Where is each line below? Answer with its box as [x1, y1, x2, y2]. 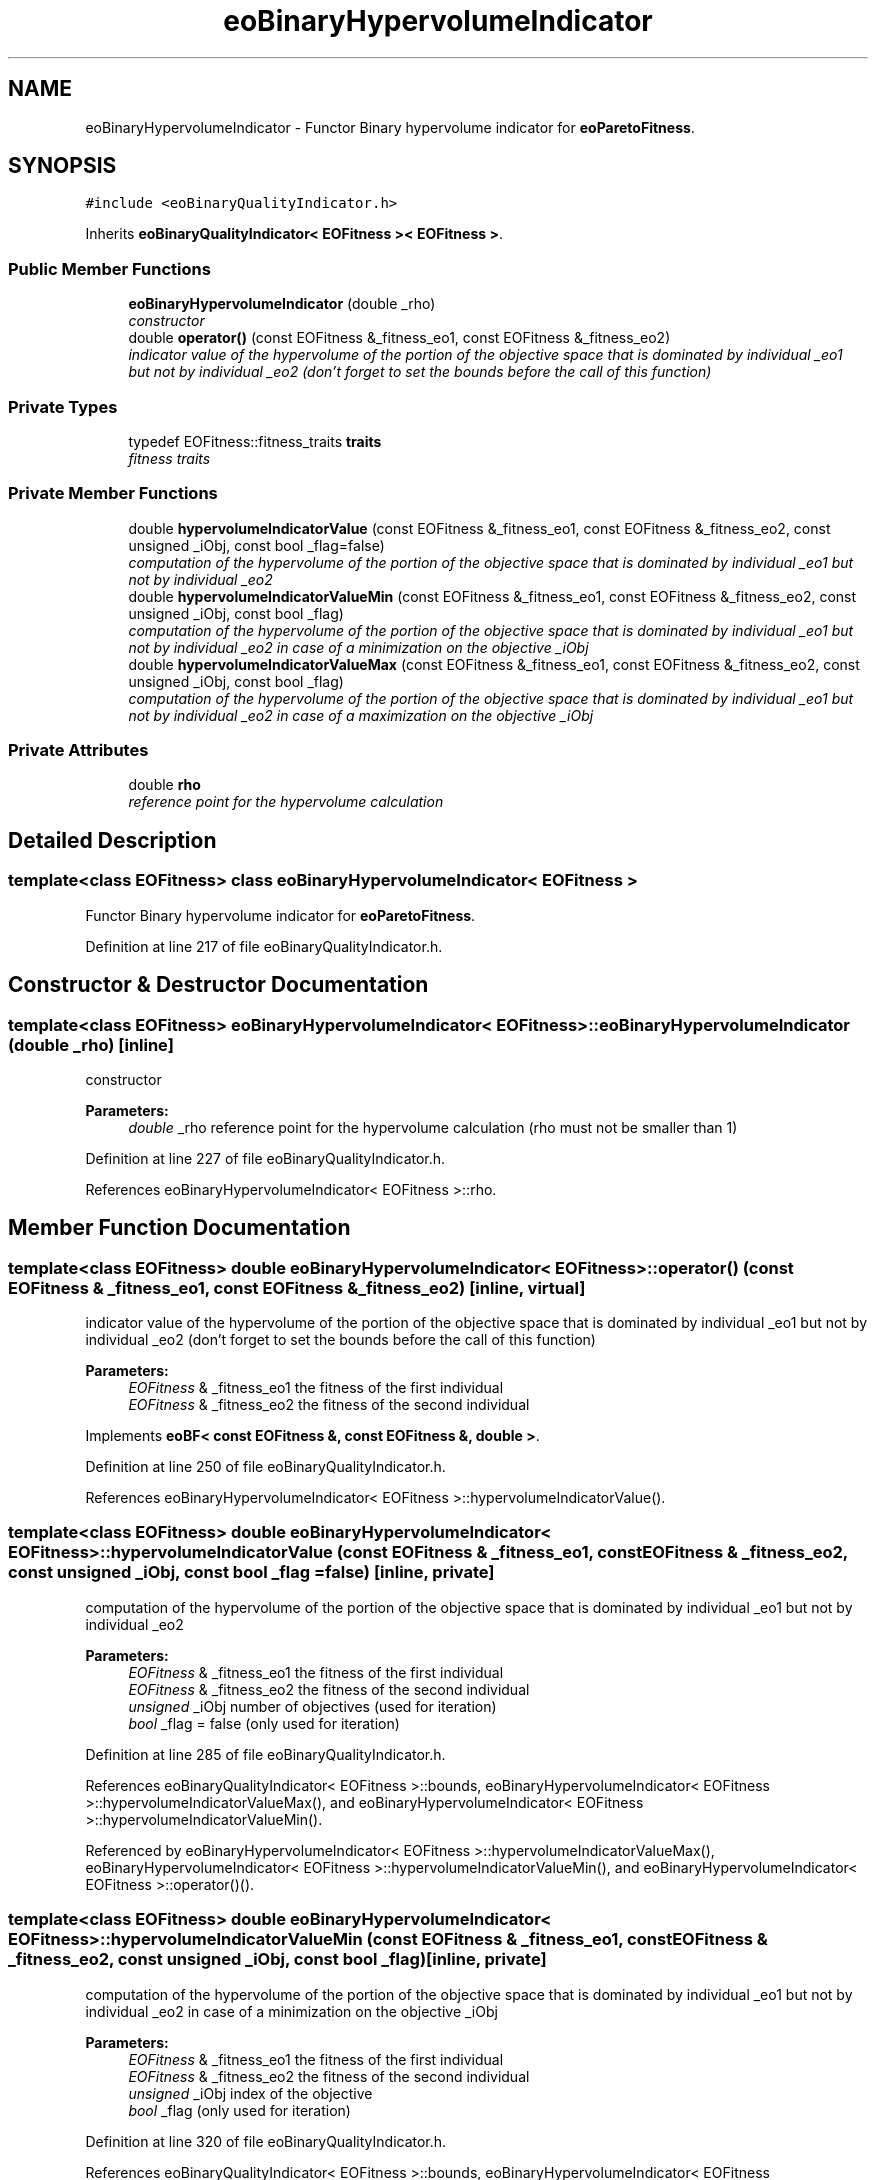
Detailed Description [8, 827, 217, 853]
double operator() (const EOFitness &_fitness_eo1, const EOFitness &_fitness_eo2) [128, 329, 671, 347]
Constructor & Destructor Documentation [8, 972, 429, 998]
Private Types [8, 396, 118, 417]
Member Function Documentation [8, 1215, 351, 1241]
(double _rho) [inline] [8, 1034, 174, 1055]
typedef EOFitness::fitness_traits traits [128, 432, 382, 450]
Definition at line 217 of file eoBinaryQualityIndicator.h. [85, 937, 443, 955]
